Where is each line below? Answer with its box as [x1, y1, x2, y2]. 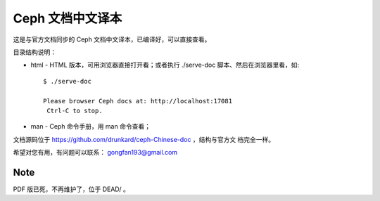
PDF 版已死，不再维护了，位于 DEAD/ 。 [13, 185, 129, 193]
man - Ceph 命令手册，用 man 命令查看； [30, 122, 151, 131]
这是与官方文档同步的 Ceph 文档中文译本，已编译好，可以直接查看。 [13, 35, 211, 44]
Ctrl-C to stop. [46, 106, 103, 115]
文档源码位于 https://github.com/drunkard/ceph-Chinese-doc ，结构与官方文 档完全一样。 [13, 135, 275, 143]
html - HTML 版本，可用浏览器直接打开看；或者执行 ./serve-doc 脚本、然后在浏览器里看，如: [30, 60, 299, 70]
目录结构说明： [13, 48, 56, 56]
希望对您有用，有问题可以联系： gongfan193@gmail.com [13, 148, 178, 157]
